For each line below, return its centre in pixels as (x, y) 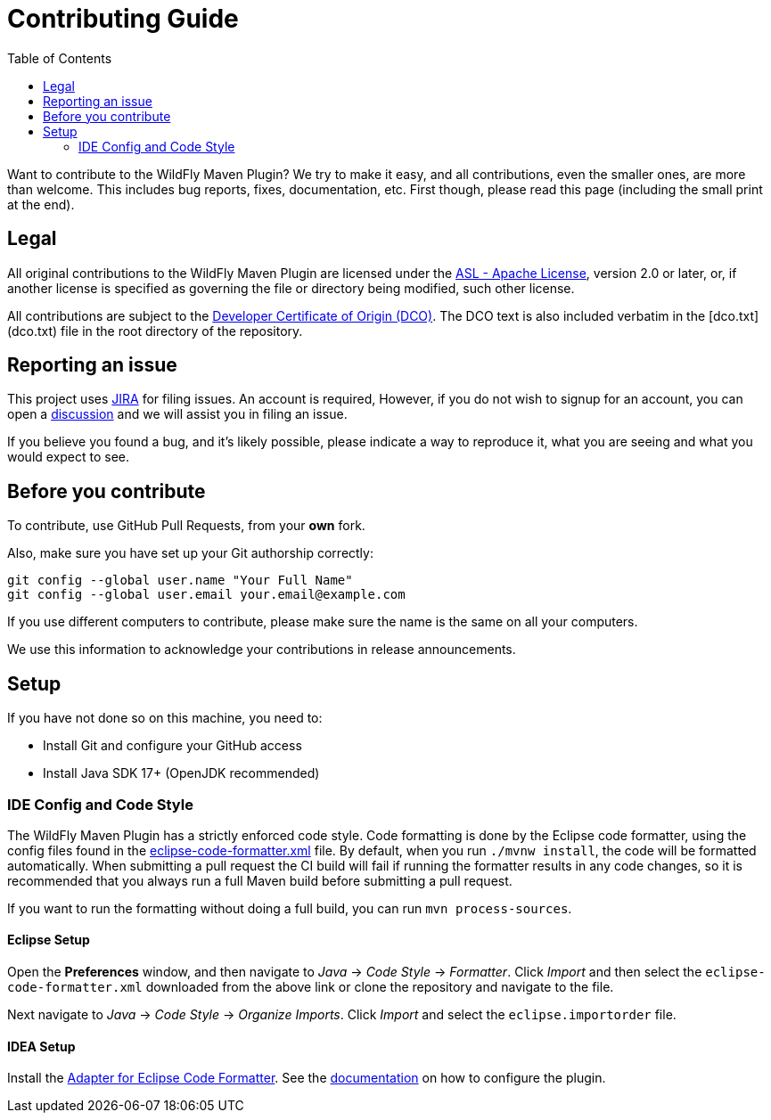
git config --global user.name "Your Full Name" (180, 580)
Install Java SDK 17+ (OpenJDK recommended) (181, 773)
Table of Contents (60, 58)
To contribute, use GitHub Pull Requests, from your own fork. (186, 526)
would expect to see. (69, 457)
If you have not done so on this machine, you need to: (165, 718)
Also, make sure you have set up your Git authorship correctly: (190, 553)
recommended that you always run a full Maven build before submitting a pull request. (260, 880)
